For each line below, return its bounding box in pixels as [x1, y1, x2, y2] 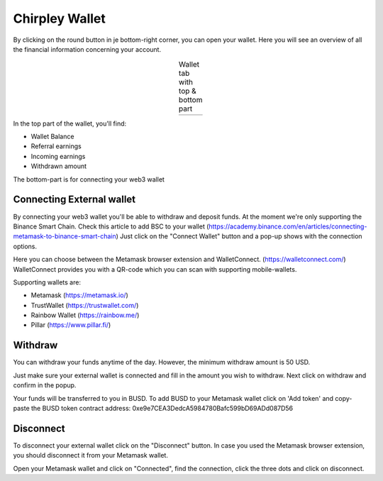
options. [13, 242, 38, 250]
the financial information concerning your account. [13, 45, 162, 53]
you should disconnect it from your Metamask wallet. [13, 451, 168, 460]
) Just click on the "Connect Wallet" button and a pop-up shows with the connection [116, 232, 362, 240]
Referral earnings [30, 142, 82, 150]
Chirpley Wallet [13, 11, 106, 26]
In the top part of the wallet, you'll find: [13, 119, 127, 128]
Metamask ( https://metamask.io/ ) [30, 291, 129, 299]
